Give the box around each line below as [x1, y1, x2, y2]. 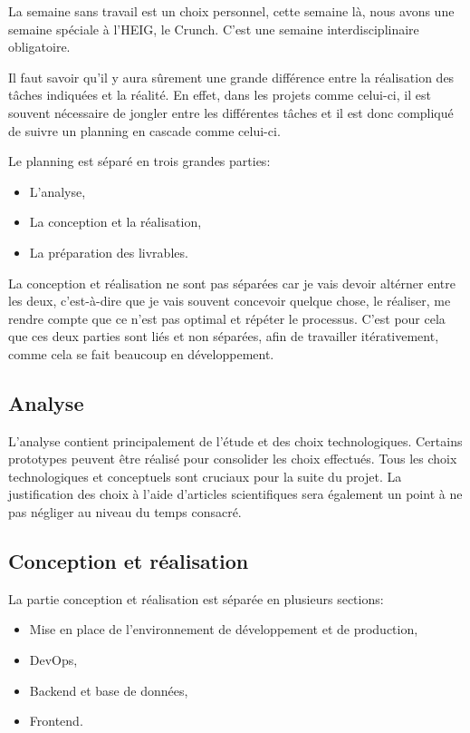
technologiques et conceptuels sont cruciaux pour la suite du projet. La [8, 466, 402, 485]
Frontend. [29, 711, 83, 730]
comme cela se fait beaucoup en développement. [8, 344, 274, 363]
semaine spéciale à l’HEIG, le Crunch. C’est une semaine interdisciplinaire [8, 19, 419, 38]
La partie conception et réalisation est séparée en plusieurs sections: [8, 589, 384, 608]
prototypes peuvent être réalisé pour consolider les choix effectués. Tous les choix [8, 449, 457, 468]
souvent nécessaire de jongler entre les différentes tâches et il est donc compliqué [8, 103, 454, 122]
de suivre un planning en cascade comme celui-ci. [8, 121, 281, 140]
